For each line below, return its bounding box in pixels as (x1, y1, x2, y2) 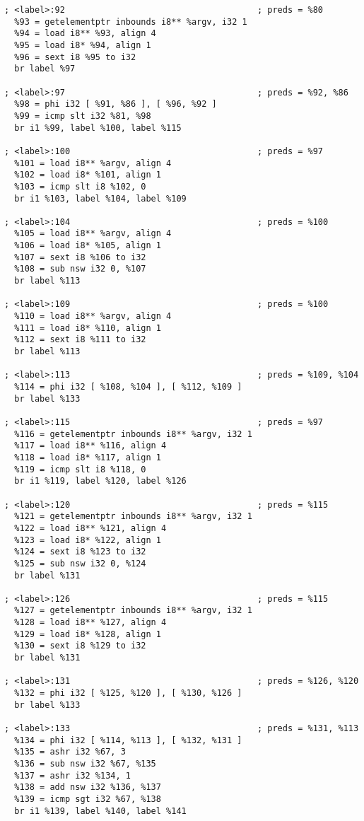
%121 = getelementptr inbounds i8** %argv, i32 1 (14, 511, 252, 522)
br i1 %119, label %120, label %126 (14, 476, 187, 487)
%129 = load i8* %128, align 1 (14, 629, 161, 639)
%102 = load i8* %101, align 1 (14, 170, 161, 180)
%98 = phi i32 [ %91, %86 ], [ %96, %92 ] (14, 99, 217, 110)
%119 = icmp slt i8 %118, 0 (14, 464, 146, 474)
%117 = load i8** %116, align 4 (14, 441, 167, 451)
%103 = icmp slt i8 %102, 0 (14, 181, 146, 192)
